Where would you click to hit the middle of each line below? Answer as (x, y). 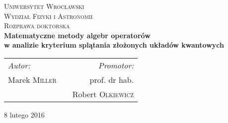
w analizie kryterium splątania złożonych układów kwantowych (114, 45)
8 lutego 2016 (24, 114)
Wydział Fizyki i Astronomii (48, 16)
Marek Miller (32, 79)
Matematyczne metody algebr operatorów (77, 35)
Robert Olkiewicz (103, 94)
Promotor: (116, 65)
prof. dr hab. (112, 79)
